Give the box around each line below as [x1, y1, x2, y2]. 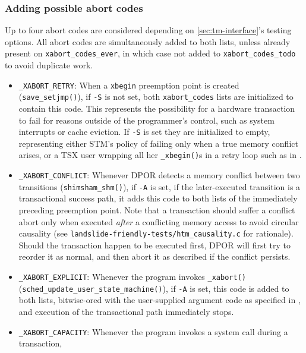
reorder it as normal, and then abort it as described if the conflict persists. [18, 250, 291, 263]
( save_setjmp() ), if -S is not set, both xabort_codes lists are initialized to [18, 90, 294, 103]
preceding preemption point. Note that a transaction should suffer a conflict [18, 203, 295, 216]
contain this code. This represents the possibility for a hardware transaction [18, 102, 295, 114]
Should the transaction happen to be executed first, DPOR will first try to [18, 238, 291, 251]
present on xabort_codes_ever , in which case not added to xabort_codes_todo [5, 47, 296, 59]
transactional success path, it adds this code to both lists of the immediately [18, 192, 298, 204]
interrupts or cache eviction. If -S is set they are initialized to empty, [18, 125, 270, 138]
